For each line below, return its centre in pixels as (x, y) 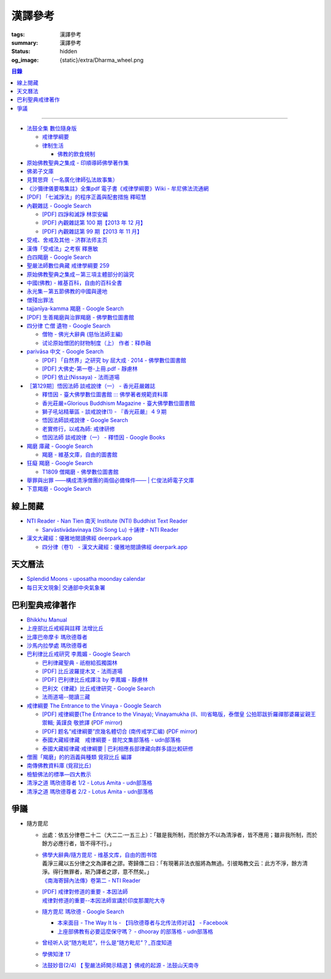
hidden (69, 52)
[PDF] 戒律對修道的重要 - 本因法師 (85, 892)
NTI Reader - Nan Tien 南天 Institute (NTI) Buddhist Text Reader (107, 521)
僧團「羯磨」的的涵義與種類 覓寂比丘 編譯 (79, 757)
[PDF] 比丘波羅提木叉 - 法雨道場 (82, 671)
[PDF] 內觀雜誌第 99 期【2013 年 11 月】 (92, 231)
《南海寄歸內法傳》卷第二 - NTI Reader (91, 880)
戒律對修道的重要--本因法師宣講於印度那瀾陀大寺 (104, 900)
